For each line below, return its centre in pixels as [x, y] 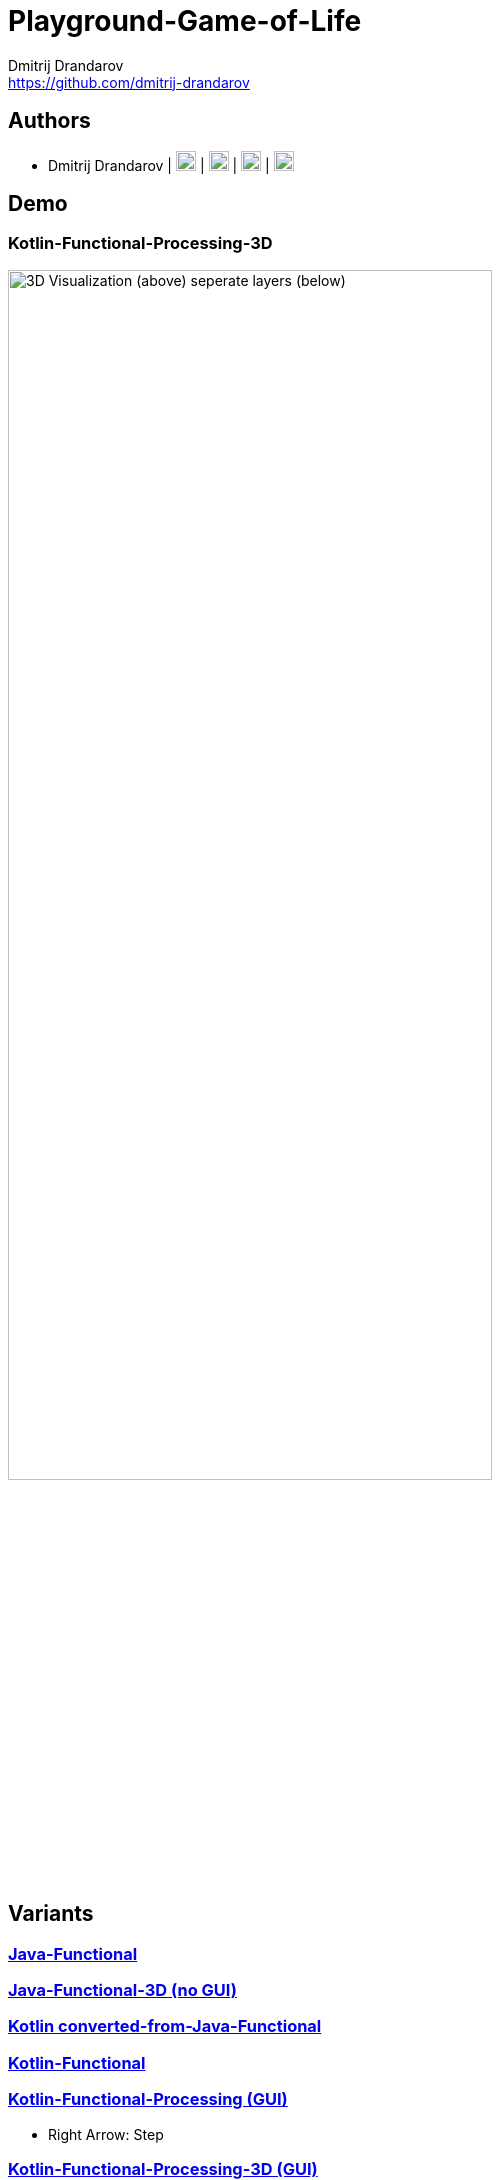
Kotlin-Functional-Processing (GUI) [148, 2099]
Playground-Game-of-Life [185, 21]
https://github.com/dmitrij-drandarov [129, 82]
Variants [51, 1914]
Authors [49, 121]
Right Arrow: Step [106, 2134]
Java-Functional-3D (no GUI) [122, 1990]
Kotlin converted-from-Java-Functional [165, 2026]
